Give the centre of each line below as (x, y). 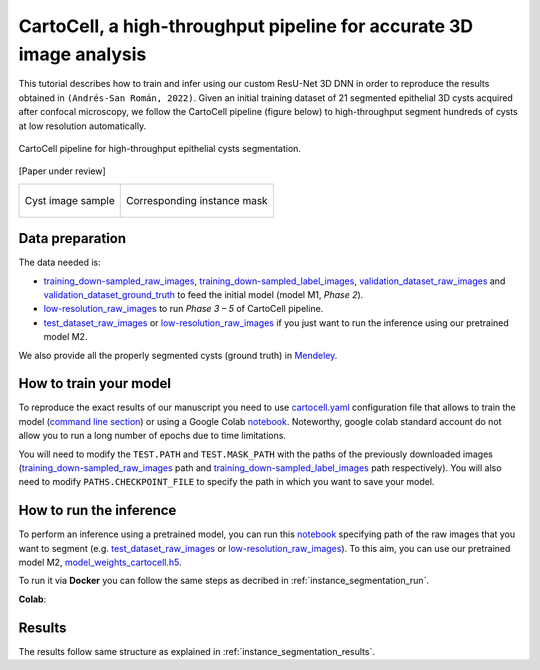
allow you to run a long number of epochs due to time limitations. (152, 436)
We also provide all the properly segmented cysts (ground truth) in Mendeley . (178, 355)
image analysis (82, 54)
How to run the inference (97, 510)
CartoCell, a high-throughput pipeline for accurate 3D (246, 26)
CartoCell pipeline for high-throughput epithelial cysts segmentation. (160, 148)
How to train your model (95, 383)
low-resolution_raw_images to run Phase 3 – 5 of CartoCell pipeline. (183, 309)
